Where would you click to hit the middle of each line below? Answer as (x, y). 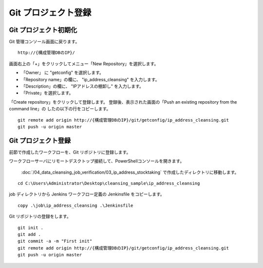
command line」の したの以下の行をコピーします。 (60, 109)
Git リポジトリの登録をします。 (40, 216)
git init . (31, 228)
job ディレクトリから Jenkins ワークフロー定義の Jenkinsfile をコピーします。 (87, 194)
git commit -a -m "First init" (55, 241)
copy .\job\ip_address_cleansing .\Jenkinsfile (75, 205)
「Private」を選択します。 (47, 93)
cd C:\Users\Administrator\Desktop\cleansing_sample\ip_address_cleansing (109, 183)
